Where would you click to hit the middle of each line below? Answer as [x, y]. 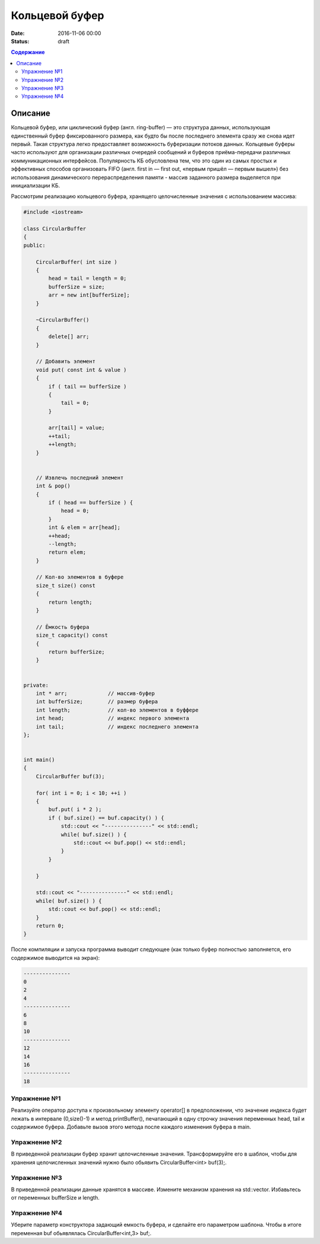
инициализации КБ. [36, 185]
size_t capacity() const [72, 635]
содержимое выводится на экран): [55, 958]
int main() [39, 760]
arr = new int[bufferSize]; [89, 295]
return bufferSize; [76, 652]
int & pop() [53, 486]
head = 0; [75, 511]
